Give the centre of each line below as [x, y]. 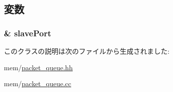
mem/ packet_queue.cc [38, 84]
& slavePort [28, 33]
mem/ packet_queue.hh [38, 67]
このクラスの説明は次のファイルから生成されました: [87, 51]
